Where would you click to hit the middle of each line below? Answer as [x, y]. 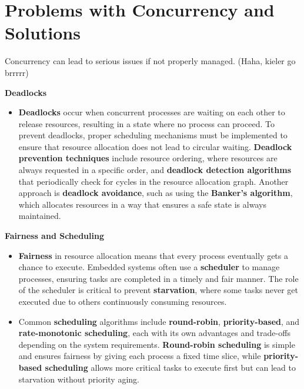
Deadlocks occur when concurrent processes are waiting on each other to [152, 112]
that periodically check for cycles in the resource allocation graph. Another [153, 181]
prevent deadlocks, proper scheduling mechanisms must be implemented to [153, 135]
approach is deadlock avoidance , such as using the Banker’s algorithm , [156, 193]
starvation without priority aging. [79, 379]
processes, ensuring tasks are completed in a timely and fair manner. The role [158, 278]
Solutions [43, 33]
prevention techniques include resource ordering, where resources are [148, 158]
